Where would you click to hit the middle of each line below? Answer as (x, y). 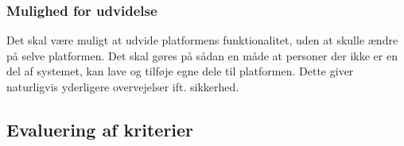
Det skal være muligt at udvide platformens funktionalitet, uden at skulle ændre (202, 40)
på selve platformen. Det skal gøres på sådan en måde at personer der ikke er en (202, 55)
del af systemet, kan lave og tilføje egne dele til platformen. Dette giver (180, 71)
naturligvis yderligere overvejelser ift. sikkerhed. (123, 86)
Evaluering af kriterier (100, 129)
